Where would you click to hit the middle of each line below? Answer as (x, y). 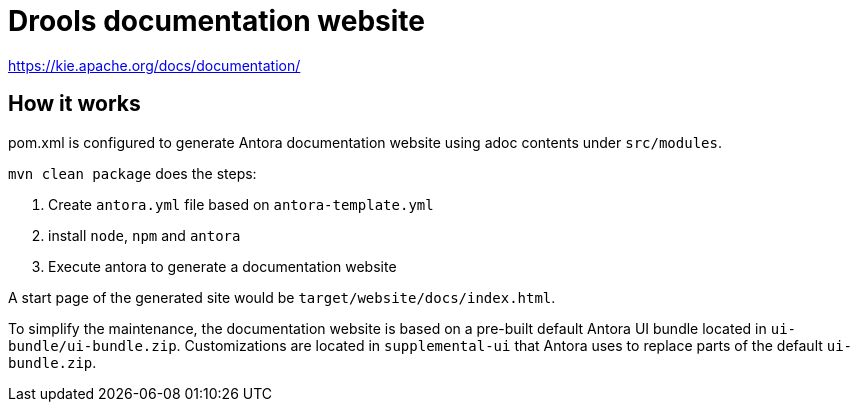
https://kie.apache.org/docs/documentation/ (154, 65)
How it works (74, 104)
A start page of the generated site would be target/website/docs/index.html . (282, 297)
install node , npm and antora (144, 235)
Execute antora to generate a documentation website (222, 266)
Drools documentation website (216, 21)
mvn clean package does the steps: (132, 173)
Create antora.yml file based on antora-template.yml (241, 204)
